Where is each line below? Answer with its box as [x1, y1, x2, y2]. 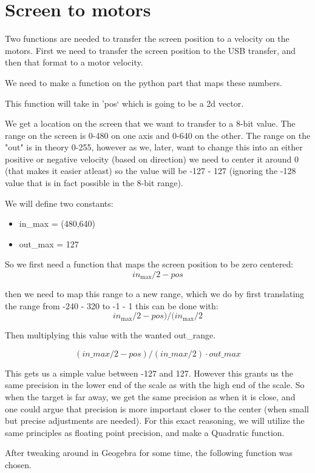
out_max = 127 [19, 237, 79, 250]
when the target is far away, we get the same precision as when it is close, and [5, 391, 296, 403]
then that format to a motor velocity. [5, 56, 143, 69]
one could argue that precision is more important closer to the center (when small [5, 402, 310, 415]
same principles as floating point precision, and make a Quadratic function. [5, 426, 285, 438]
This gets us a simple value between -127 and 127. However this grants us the [5, 366, 293, 379]
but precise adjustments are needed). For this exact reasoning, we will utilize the [5, 414, 305, 427]
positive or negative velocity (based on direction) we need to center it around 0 [5, 152, 299, 165]
